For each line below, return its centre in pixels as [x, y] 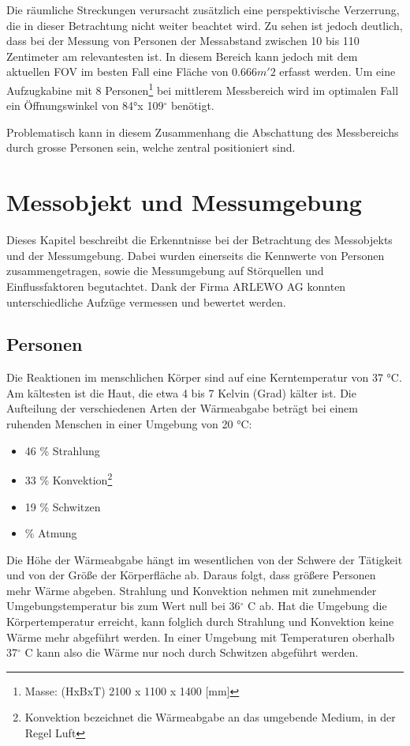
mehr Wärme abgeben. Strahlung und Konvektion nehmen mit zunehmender [192, 590]
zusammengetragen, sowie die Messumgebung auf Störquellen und [165, 271]
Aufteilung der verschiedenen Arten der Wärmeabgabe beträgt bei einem [182, 408]
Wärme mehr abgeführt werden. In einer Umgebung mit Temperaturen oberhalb [201, 637]
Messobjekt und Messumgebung [184, 202]
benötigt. [192, 105]
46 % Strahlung [62, 450]
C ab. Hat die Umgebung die [317, 606]
